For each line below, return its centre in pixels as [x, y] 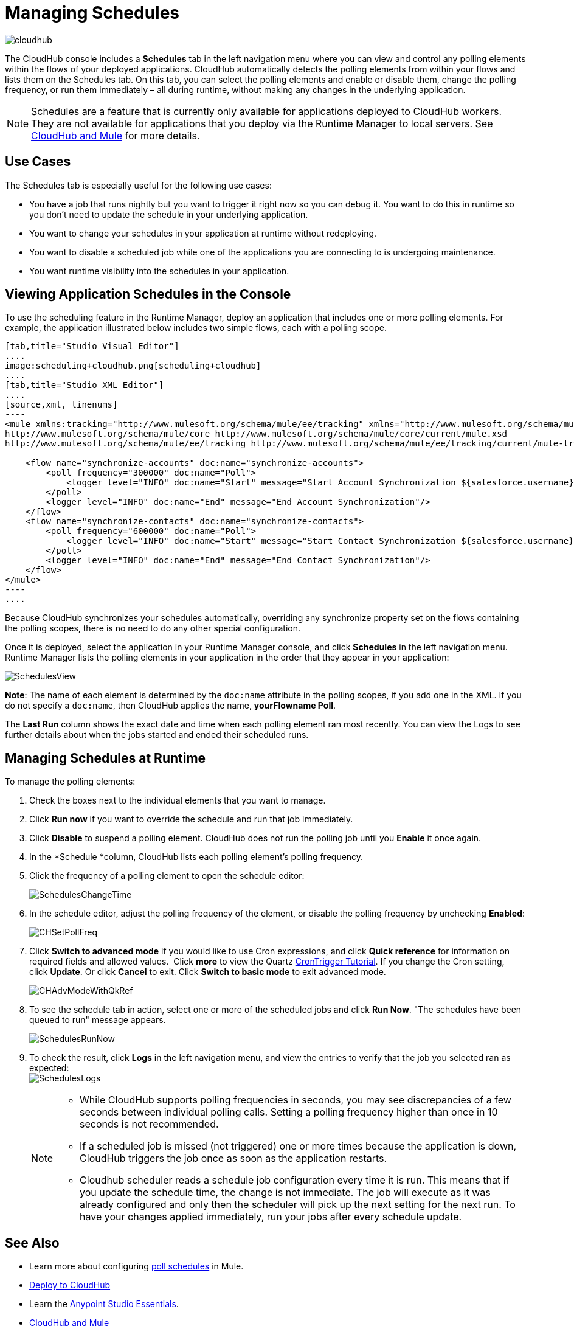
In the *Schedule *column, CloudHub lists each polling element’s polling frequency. [196, 857]
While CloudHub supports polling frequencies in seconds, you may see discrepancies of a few [296, 1100]
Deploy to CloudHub [70, 1285]
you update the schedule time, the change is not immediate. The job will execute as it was [285, 1192]
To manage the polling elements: [70, 782]
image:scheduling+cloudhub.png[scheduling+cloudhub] [133, 366]
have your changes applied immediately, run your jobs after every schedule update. [271, 1217]
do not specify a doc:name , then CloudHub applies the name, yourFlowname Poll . [171, 706]
